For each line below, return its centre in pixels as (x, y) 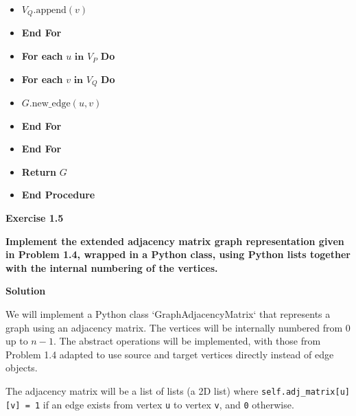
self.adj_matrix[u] (306, 392)
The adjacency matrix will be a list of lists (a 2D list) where (132, 391)
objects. (22, 368)
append (51, 10)
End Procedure (58, 195)
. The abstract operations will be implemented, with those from (187, 341)
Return (39, 171)
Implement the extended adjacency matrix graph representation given (175, 241)
